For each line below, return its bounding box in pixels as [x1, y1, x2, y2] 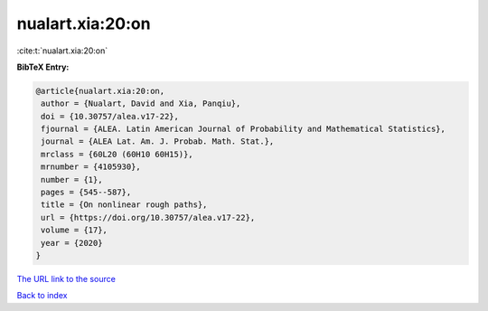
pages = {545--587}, [41, 187, 132, 198]
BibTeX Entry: [16, 61, 70, 72]
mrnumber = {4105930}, [41, 162, 142, 172]
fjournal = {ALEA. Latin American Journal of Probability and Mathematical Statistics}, [41, 124, 446, 135]
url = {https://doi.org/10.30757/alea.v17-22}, [41, 212, 256, 222]
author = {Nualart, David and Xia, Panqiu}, [41, 99, 241, 108]
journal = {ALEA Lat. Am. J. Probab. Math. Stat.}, [41, 137, 275, 146]
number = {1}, [41, 174, 103, 184]
